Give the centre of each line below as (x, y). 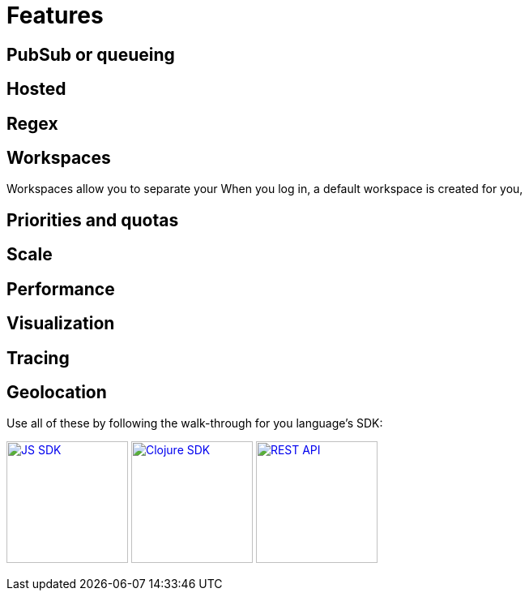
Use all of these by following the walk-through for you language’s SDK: (195, 423)
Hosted (36, 89)
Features (55, 15)
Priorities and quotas (93, 220)
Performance (61, 289)
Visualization (61, 324)
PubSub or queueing (91, 54)
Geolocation (57, 392)
